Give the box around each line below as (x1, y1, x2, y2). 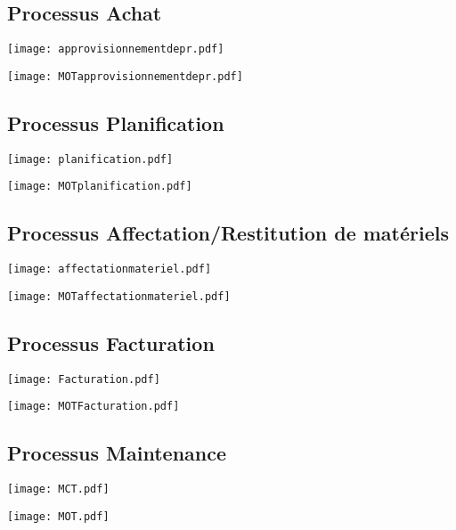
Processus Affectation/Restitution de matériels (7, 219, 450, 247)
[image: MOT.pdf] (7, 510, 110, 523)
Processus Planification (7, 109, 224, 136)
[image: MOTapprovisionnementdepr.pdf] (7, 69, 243, 83)
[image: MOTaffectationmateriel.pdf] (7, 289, 231, 303)
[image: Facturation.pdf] (7, 372, 160, 386)
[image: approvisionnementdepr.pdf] (7, 43, 224, 56)
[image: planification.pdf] (7, 152, 174, 166)
